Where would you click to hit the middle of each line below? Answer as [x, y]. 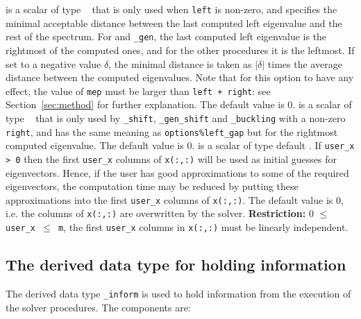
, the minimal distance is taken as [180, 63]
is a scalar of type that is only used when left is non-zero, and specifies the [171, 9]
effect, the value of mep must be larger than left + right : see [138, 90]
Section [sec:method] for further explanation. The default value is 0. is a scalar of [179, 104]
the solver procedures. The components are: [98, 307]
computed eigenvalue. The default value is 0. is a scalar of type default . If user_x [180, 145]
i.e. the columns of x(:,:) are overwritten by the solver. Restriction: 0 [160, 213]
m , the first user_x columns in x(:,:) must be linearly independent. [203, 227]
